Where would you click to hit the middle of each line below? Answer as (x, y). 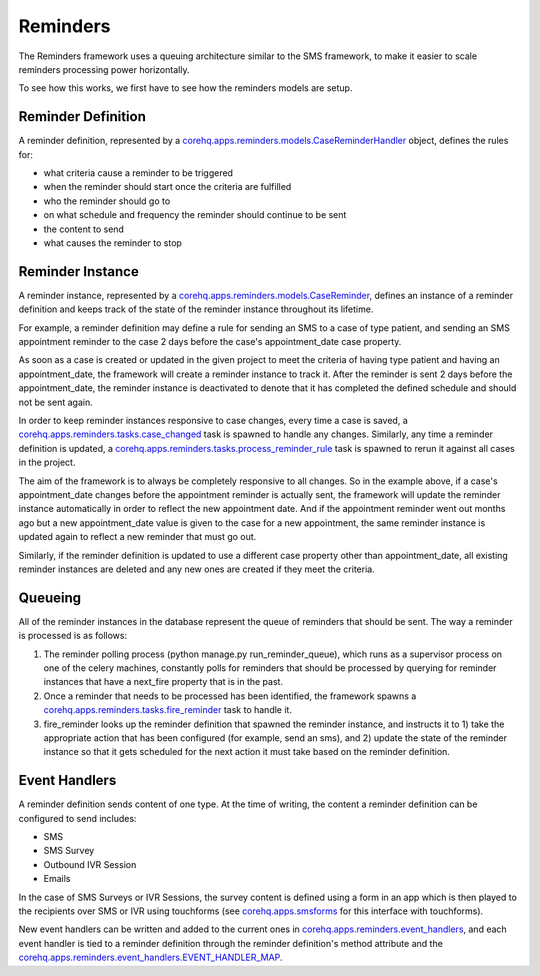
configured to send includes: (77, 818)
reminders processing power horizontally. (104, 69)
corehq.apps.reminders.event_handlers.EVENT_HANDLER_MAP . (150, 957)
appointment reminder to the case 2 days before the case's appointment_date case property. (210, 342)
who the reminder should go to (107, 201)
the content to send (84, 229)
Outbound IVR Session (90, 864)
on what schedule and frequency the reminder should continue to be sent (195, 215)
